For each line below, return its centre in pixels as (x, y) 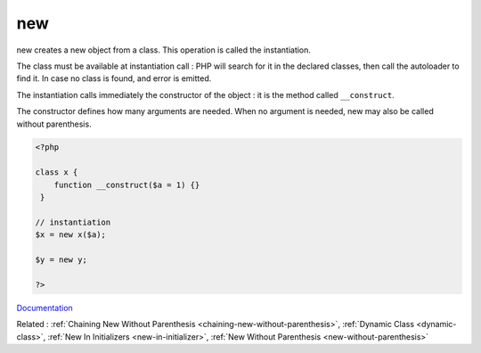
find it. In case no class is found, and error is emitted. (114, 78)
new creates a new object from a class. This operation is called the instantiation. (164, 50)
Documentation (45, 308)
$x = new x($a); (71, 235)
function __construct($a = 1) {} (127, 185)
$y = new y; (61, 260)
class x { (57, 172)
